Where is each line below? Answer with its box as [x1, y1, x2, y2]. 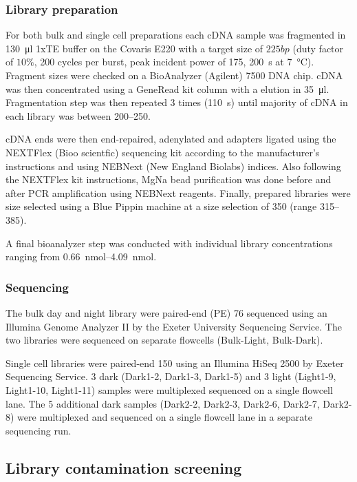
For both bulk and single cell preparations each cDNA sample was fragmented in [6, 28, 346, 42]
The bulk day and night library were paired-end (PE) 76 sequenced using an [6, 305, 327, 319]
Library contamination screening [6, 457, 242, 478]
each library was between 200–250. [6, 108, 151, 123]
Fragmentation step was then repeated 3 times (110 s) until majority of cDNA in [6, 95, 348, 109]
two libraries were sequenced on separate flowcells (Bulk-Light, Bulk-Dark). [6, 333, 323, 347]
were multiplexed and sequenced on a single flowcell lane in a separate [17, 410, 312, 424]
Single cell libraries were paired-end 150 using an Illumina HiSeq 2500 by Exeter [6, 355, 344, 370]
